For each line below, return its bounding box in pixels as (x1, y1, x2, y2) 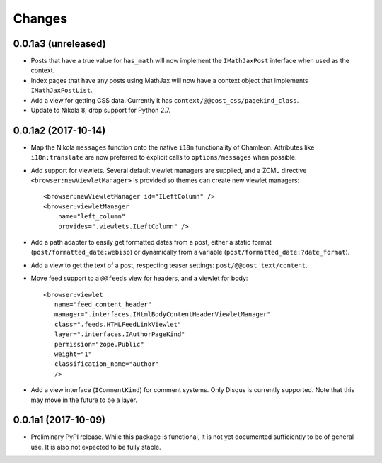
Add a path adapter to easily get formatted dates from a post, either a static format (30, 238, 272, 247)
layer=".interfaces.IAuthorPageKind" (54, 330, 185, 338)
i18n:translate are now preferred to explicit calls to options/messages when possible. (30, 153, 297, 162)
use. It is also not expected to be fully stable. (30, 442, 162, 451)
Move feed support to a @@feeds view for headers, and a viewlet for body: (30, 274, 248, 283)
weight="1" (54, 350, 92, 358)
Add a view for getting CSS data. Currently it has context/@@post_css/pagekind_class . (30, 96, 299, 104)
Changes (13, 11, 67, 26)
